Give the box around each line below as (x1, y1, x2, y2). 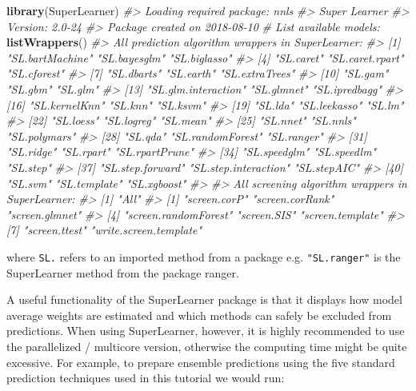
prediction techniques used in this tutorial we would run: (6, 369, 285, 386)
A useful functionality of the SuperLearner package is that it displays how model (6, 291, 402, 308)
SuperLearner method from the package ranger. (6, 264, 239, 281)
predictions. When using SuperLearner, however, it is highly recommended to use (6, 322, 405, 339)
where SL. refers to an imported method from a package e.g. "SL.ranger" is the (6, 248, 401, 265)
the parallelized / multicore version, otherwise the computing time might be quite (6, 337, 407, 354)
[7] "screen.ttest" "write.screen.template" (6, 221, 202, 238)
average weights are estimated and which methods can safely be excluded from (6, 306, 392, 323)
